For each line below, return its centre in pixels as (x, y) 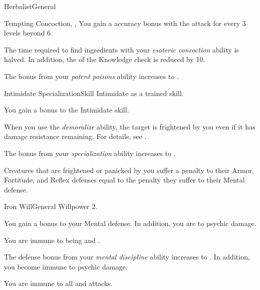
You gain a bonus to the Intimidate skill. (67, 110)
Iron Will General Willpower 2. (51, 206)
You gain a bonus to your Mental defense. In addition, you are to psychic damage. (130, 223)
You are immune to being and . (52, 240)
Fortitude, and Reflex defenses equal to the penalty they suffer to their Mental (124, 180)
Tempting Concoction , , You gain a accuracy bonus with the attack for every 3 (125, 23)
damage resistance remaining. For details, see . (75, 136)
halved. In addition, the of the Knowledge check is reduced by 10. (105, 59)
